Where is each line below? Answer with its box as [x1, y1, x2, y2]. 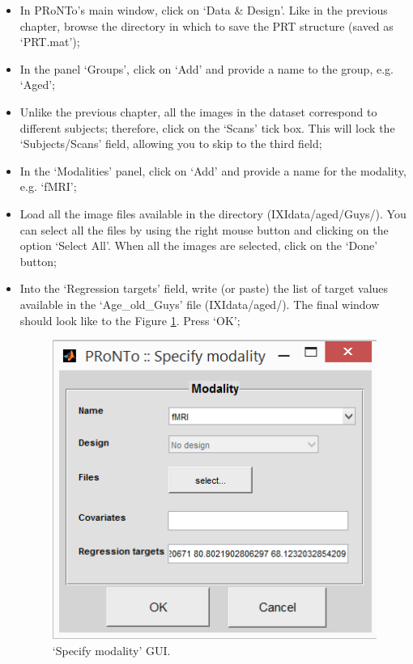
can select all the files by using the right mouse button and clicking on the [19, 221, 389, 238]
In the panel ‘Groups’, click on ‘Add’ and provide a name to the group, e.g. [19, 60, 394, 77]
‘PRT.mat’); [19, 33, 80, 50]
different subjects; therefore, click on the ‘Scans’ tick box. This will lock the [19, 119, 395, 136]
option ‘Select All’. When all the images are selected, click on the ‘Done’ [19, 237, 378, 254]
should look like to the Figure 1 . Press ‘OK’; [19, 311, 241, 328]
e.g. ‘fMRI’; [19, 178, 77, 195]
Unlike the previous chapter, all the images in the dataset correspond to [19, 103, 377, 120]
